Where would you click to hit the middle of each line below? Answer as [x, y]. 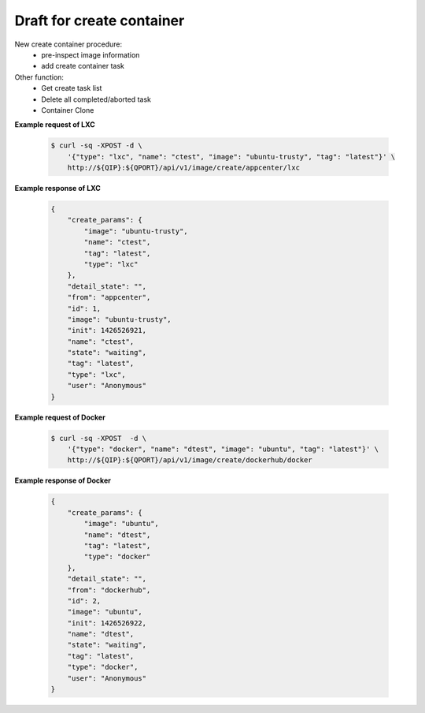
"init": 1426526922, [107, 623]
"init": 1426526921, [107, 330]
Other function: [39, 77]
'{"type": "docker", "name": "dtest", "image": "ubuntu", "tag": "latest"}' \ [223, 449]
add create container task [83, 66]
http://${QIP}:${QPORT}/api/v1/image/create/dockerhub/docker [190, 460]
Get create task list [72, 88]
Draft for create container [100, 21]
